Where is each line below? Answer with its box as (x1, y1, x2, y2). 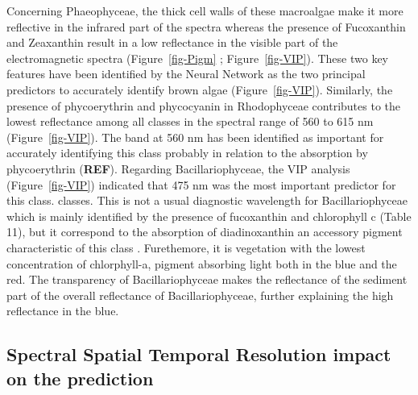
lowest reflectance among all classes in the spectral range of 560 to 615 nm (6, 113, 374, 130)
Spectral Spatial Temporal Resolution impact (6, 342, 391, 367)
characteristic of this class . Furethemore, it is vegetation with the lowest (6, 239, 366, 256)
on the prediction (6, 365, 154, 390)
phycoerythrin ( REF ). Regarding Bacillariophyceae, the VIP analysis (6, 160, 350, 177)
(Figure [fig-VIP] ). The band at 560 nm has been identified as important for (6, 128, 384, 145)
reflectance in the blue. (6, 302, 119, 319)
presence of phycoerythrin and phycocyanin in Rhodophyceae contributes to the (6, 97, 400, 114)
